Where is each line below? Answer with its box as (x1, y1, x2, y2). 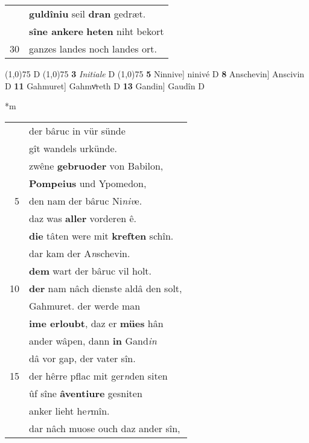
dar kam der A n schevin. (29, 246, 130, 260)
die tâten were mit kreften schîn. (29, 228, 174, 243)
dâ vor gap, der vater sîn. (29, 351, 136, 365)
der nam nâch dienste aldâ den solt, (29, 281, 182, 295)
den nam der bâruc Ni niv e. (29, 193, 142, 208)
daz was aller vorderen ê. (29, 211, 137, 225)
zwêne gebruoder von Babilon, (29, 158, 164, 173)
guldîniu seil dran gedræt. (29, 7, 146, 21)
